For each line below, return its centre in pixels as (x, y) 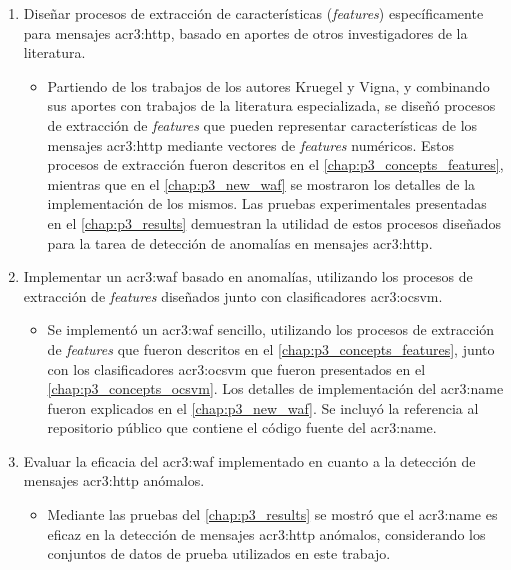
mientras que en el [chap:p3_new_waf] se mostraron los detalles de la (261, 183)
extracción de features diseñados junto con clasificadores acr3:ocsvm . (233, 295)
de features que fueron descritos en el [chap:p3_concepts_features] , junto (271, 348)
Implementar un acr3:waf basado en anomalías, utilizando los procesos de (248, 276)
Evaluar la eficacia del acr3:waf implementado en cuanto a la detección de (249, 460)
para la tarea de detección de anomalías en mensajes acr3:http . (240, 242)
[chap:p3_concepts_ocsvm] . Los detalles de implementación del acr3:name (275, 388)
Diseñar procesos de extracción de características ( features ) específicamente (253, 13)
